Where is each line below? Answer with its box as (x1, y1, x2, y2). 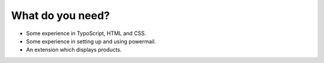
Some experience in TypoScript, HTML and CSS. (26, 30, 146, 37)
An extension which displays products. (26, 46, 122, 53)
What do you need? (11, 9, 110, 22)
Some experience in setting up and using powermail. (26, 37, 156, 45)
